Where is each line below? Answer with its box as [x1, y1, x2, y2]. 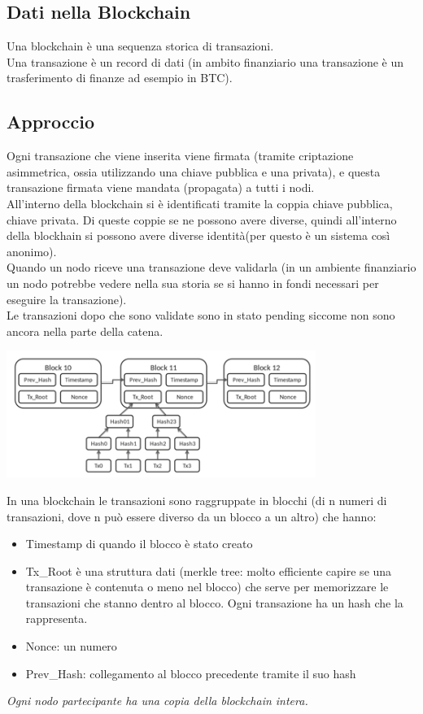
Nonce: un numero [25, 638, 117, 655]
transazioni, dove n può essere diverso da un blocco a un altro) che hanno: [7, 507, 377, 525]
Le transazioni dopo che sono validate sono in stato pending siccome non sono [7, 307, 395, 324]
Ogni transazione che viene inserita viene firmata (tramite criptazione [7, 147, 354, 164]
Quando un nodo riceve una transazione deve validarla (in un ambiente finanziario [7, 259, 416, 276]
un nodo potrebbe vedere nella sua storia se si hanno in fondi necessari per [7, 274, 379, 291]
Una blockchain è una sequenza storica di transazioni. [7, 37, 274, 54]
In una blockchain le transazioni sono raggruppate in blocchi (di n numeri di [7, 491, 387, 508]
